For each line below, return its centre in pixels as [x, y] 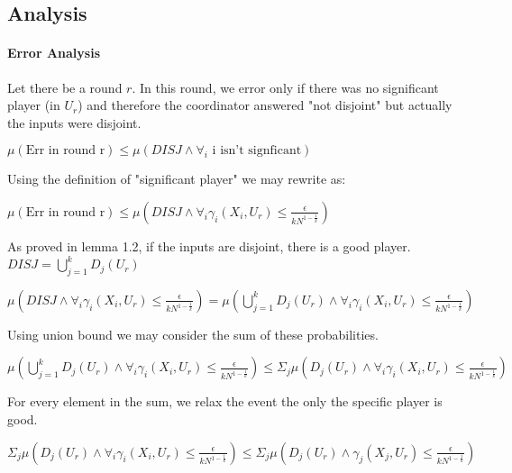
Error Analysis [54, 53]
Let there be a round [65, 87]
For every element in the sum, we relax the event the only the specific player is [225, 401]
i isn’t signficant [257, 151]
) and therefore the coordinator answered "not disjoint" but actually [265, 105]
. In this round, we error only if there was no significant [285, 87]
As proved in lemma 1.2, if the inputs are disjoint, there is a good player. [209, 246]
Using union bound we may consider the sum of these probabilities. [193, 334]
